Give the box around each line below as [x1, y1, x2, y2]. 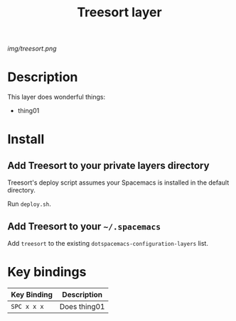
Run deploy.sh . [7, 200, 51, 208]
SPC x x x [11, 303, 44, 310]
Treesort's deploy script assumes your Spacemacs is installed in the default [7, 178, 230, 187]
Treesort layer [77, 4, 162, 21]
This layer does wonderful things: [7, 93, 105, 102]
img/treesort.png [7, 44, 57, 53]
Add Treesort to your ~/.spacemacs [7, 220, 161, 232]
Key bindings [7, 264, 87, 281]
